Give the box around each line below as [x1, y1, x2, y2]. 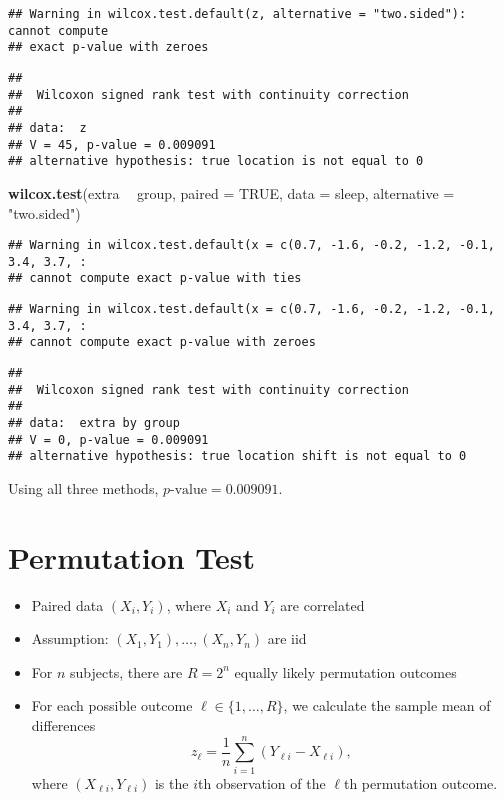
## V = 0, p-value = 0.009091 [8, 432, 209, 447]
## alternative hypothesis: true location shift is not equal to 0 [8, 449, 467, 464]
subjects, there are [70, 661, 183, 682]
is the [154, 772, 189, 793]
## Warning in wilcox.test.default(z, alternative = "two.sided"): [8, 7, 467, 21]
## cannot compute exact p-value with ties [8, 271, 302, 286]
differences [31, 715, 96, 736]
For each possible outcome [31, 695, 193, 716]
